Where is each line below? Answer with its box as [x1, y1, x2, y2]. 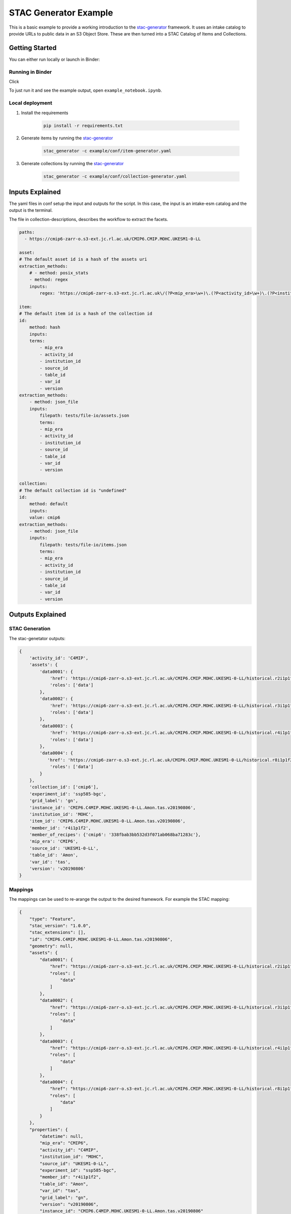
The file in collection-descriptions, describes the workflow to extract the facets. [9, 216, 168, 222]
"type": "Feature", [29, 916, 76, 922]
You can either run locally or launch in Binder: [9, 56, 100, 62]
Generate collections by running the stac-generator [21, 161, 124, 167]
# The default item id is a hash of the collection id [19, 311, 152, 317]
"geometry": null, [29, 944, 73, 949]
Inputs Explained [9, 187, 61, 196]
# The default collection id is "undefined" [19, 488, 127, 493]
